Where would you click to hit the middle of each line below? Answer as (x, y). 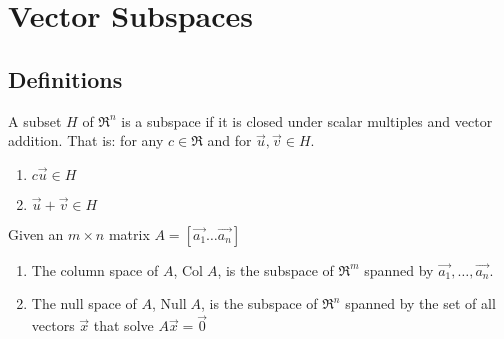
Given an (36, 233)
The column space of (95, 269)
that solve (123, 325)
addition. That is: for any (86, 140)
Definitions (65, 78)
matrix (129, 233)
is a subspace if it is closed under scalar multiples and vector (307, 120)
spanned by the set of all (420, 303)
